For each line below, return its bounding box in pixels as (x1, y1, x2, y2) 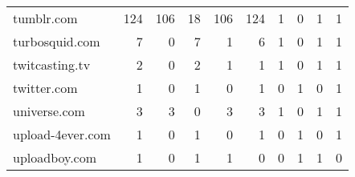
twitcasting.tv (13, 55, 91, 74)
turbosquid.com (13, 32, 100, 50)
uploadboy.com (13, 148, 97, 167)
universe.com (13, 102, 85, 120)
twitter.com (13, 78, 78, 97)
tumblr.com (13, 9, 78, 27)
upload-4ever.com (13, 125, 111, 143)
